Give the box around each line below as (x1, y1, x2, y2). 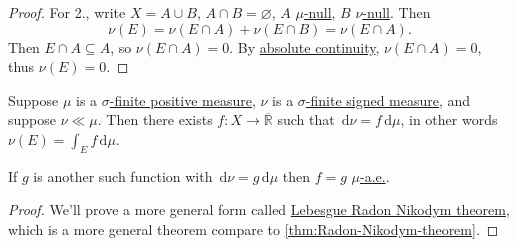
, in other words (400, 109, 498, 130)
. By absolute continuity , (229, 36, 380, 57)
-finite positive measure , (109, 89, 256, 110)
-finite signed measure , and (305, 89, 471, 110)
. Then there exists (97, 109, 213, 130)
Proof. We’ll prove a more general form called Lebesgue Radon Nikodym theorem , (8, 199, 510, 220)
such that (277, 109, 335, 130)
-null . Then (362, 2, 431, 22)
